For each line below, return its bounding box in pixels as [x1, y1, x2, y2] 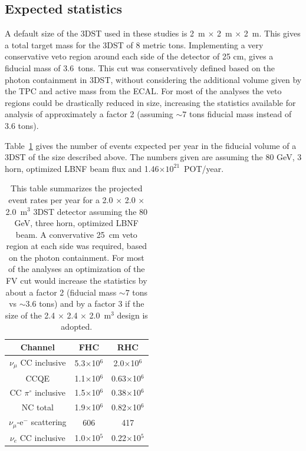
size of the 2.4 [5, 309, 55, 321]
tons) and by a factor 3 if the [39, 297, 144, 310]
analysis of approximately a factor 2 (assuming [5, 108, 173, 120]
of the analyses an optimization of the [8, 263, 145, 275]
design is [117, 309, 148, 321]
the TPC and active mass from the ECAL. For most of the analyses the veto [5, 85, 282, 97]
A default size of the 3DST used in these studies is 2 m [5, 27, 205, 39]
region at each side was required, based [6, 240, 147, 252]
